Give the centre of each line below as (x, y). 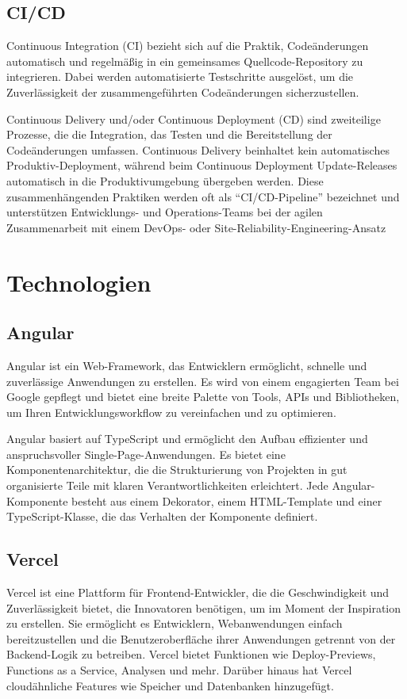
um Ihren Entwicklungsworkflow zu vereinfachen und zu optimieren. (171, 412)
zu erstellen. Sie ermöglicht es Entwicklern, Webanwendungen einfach (175, 623)
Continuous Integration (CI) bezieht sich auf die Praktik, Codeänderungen (188, 46)
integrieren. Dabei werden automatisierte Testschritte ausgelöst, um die (180, 76)
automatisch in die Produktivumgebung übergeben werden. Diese (165, 180)
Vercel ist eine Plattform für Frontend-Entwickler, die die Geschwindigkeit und (198, 592)
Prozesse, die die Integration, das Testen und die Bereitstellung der (169, 134)
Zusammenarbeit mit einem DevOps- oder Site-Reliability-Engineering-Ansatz (196, 227)
